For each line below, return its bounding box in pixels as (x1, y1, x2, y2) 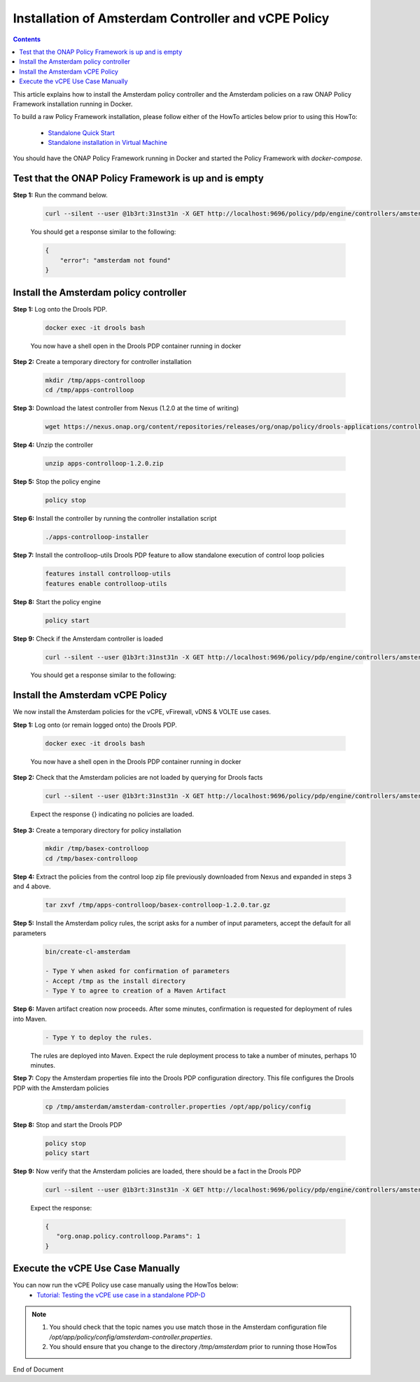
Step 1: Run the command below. (13, 191, 108, 200)
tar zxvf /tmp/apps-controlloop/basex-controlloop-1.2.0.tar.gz (45, 901, 271, 909)
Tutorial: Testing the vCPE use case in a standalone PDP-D (36, 1290, 206, 1299)
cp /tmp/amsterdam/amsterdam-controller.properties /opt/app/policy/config (45, 1103, 311, 1110)
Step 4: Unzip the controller (13, 441, 94, 449)
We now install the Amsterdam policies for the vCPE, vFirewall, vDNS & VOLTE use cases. (13, 708, 271, 716)
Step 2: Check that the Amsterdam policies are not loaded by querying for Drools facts (13, 774, 263, 782)
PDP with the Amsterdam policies (13, 1084, 109, 1092)
